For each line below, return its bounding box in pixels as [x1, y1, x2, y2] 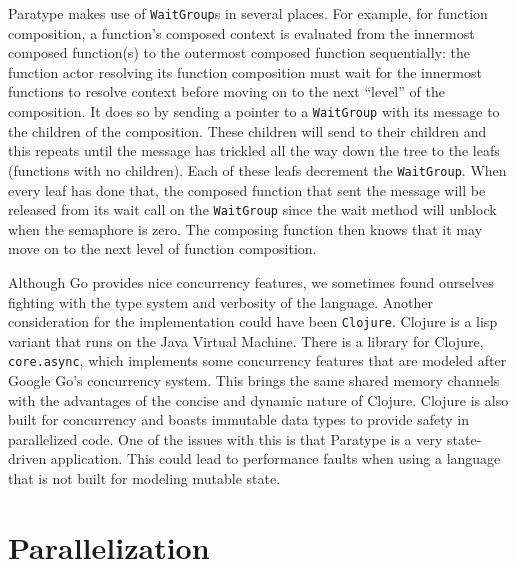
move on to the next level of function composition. [8, 238, 317, 259]
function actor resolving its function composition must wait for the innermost [8, 61, 482, 82]
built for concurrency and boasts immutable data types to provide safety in [8, 409, 469, 430]
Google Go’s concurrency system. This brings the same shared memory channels [8, 370, 500, 391]
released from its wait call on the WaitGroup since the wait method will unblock [8, 199, 497, 220]
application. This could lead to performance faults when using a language [50, 448, 501, 469]
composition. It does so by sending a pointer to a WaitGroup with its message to [8, 101, 500, 122]
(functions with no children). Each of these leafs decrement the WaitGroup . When [8, 159, 507, 180]
